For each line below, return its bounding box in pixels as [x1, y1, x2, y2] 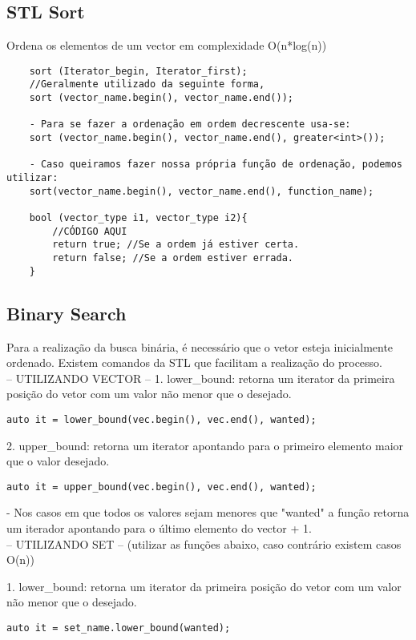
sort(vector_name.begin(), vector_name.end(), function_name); [29, 185, 374, 197]
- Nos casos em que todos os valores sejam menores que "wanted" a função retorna [6, 504, 410, 521]
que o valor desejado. [6, 453, 110, 469]
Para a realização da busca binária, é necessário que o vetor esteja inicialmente [6, 338, 394, 355]
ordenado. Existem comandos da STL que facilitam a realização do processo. [6, 354, 383, 371]
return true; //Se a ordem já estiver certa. [52, 239, 300, 251]
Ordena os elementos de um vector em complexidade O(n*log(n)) [6, 37, 327, 54]
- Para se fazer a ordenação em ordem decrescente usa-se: [29, 119, 351, 131]
